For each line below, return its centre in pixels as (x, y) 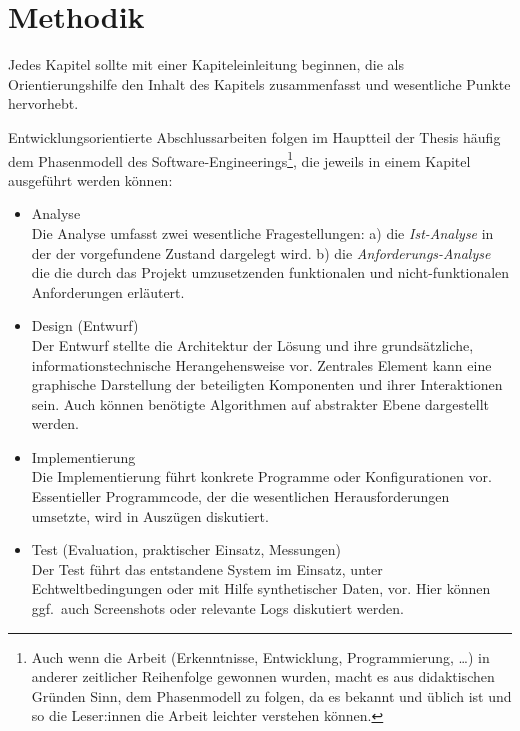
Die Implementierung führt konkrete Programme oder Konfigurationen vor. (261, 476)
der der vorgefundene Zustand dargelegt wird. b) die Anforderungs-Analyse (261, 252)
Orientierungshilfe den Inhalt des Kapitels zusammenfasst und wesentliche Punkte (259, 83)
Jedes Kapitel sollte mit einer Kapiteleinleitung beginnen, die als (206, 64)
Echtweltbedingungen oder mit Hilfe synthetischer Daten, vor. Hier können (261, 588)
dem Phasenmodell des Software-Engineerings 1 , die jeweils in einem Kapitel (239, 159)
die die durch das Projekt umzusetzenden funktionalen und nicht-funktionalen (270, 272)
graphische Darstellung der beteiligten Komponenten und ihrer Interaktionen (267, 384)
